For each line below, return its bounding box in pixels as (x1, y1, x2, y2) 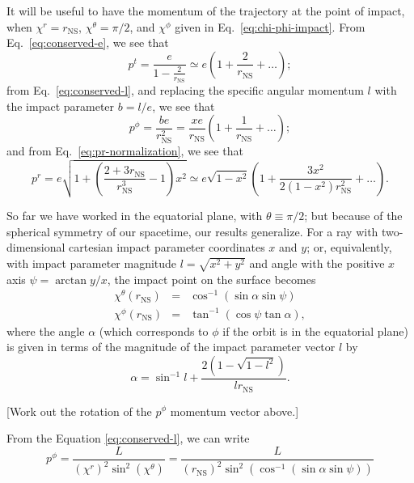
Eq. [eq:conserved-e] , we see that (6, 34, 169, 51)
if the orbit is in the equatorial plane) (222, 322, 408, 339)
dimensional (6, 239, 65, 256)
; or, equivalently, (306, 239, 392, 256)
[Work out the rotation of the (6, 402, 152, 419)
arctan (55, 274, 87, 286)
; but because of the (304, 207, 403, 224)
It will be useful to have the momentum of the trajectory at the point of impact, (6, 2, 405, 19)
